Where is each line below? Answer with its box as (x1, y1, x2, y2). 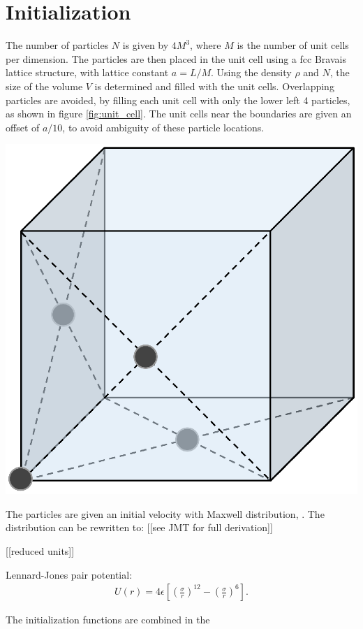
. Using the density (211, 65, 292, 80)
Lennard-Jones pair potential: (6, 567, 133, 581)
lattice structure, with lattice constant (6, 65, 169, 80)
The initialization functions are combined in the (6, 612, 210, 627)
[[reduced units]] (6, 543, 75, 558)
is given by (122, 38, 169, 52)
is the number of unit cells (237, 38, 349, 52)
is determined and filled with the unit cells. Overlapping (94, 78, 334, 93)
